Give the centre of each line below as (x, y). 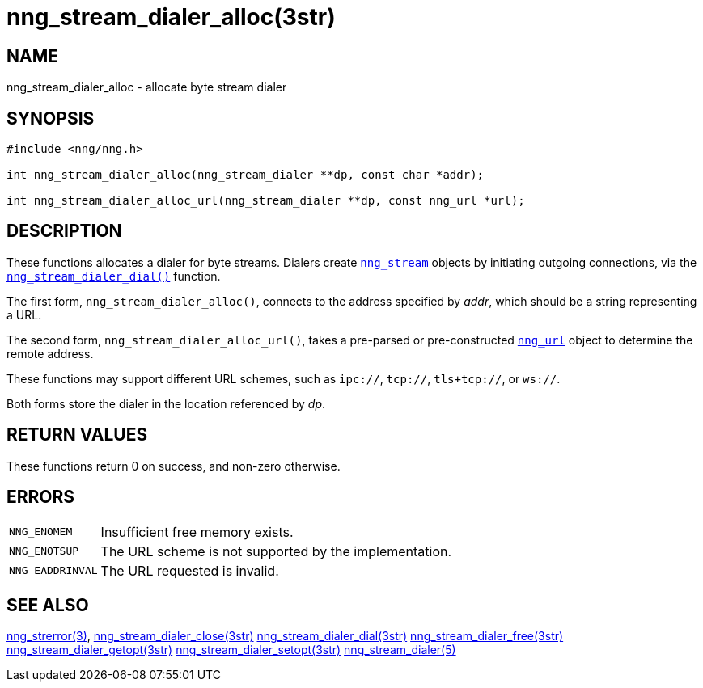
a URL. (24, 314)
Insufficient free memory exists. (197, 532)
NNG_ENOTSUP (44, 551)
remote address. (50, 353)
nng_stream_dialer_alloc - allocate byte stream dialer (147, 87)
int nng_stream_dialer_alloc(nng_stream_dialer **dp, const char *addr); (246, 175)
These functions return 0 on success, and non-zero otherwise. (174, 466)
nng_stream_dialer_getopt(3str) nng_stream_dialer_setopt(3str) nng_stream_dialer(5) (231, 650)
